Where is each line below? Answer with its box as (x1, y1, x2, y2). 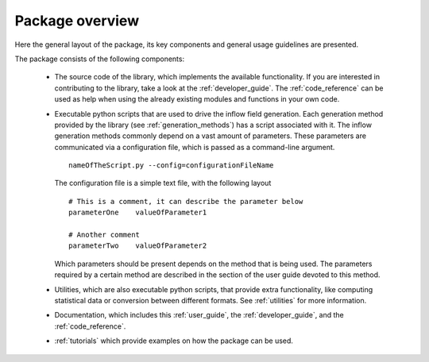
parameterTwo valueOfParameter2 (68, 241, 207, 250)
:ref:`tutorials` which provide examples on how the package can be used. (54, 336, 294, 345)
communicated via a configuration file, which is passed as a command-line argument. (54, 142, 335, 152)
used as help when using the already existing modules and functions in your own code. (54, 94, 340, 104)
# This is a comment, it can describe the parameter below (68, 197, 303, 206)
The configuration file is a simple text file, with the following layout (54, 179, 272, 188)
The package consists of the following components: (14, 54, 185, 64)
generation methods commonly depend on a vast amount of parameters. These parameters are (54, 131, 367, 141)
